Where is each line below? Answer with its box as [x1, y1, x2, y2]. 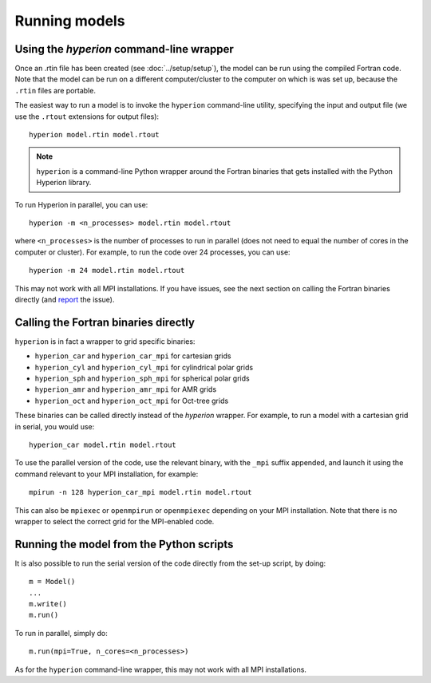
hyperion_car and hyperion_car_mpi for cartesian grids [34, 351, 231, 361]
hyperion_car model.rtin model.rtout [29, 440, 177, 449]
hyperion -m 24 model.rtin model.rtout [29, 266, 185, 275]
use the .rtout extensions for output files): [14, 112, 160, 121]
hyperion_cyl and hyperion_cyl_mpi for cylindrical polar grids [34, 362, 254, 372]
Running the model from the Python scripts [14, 537, 234, 551]
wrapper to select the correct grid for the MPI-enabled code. [14, 516, 215, 526]
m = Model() [29, 577, 76, 586]
